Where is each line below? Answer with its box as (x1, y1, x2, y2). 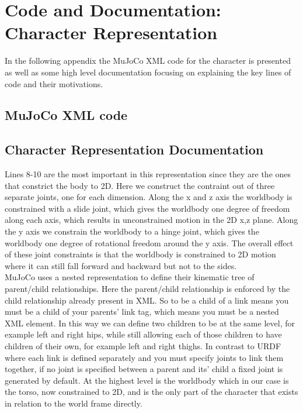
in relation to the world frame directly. (5, 397, 142, 409)
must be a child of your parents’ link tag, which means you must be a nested (5, 305, 279, 318)
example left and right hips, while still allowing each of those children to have (5, 328, 282, 340)
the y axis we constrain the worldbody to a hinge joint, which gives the (5, 225, 259, 238)
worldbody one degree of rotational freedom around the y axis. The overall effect (5, 236, 294, 249)
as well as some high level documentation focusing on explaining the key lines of (5, 66, 291, 78)
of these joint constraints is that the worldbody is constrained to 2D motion (5, 248, 276, 260)
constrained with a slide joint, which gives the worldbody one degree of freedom (5, 202, 290, 214)
